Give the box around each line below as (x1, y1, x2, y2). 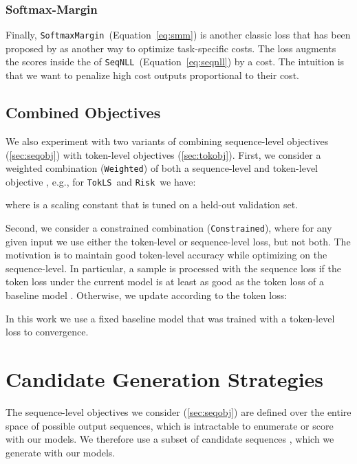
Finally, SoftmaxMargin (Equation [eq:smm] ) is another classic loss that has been (6, 27, 351, 42)
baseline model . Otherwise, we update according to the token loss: (6, 288, 288, 302)
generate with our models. (6, 445, 116, 459)
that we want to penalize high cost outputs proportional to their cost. (6, 68, 299, 82)
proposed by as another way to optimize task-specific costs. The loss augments (6, 41, 336, 55)
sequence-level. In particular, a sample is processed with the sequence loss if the (6, 261, 341, 275)
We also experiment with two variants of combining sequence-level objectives (6, 133, 329, 148)
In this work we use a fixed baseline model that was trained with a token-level (6, 311, 335, 325)
